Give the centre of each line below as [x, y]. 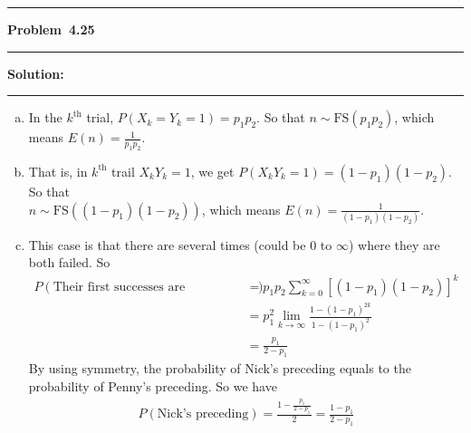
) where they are [394, 244]
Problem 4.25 [51, 29]
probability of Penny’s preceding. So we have [153, 386]
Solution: [36, 73]
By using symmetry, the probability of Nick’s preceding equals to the [220, 368]
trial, [100, 117]
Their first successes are [119, 287]
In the [45, 117]
